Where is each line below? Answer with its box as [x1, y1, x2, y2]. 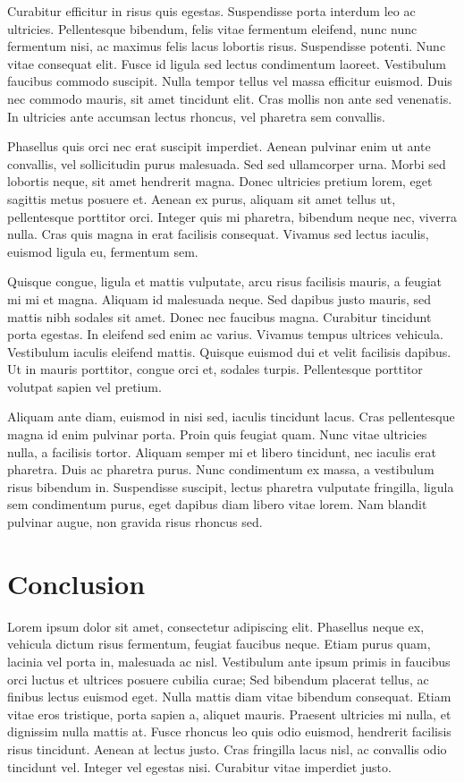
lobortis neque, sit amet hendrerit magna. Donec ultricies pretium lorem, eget [7, 172, 433, 191]
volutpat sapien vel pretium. [7, 377, 162, 395]
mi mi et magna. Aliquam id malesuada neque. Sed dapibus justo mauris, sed [7, 289, 432, 308]
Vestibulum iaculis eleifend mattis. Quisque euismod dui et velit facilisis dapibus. [7, 342, 451, 361]
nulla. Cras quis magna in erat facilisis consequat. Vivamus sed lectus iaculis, [7, 225, 429, 243]
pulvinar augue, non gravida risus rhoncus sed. [7, 513, 263, 531]
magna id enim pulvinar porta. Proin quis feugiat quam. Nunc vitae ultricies [7, 425, 427, 444]
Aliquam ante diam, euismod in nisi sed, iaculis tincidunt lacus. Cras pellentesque [7, 407, 455, 426]
